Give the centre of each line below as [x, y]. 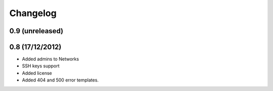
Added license [37, 73]
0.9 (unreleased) [36, 31]
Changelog [33, 13]
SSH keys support [41, 66]
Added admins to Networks [51, 59]
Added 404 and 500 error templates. [60, 80]
